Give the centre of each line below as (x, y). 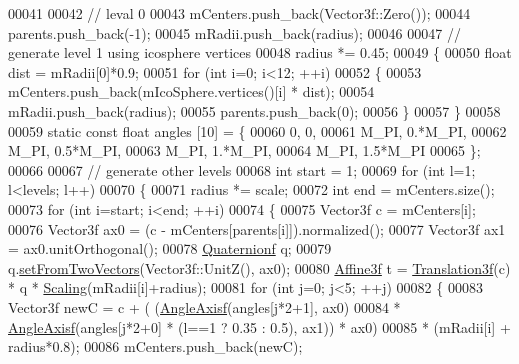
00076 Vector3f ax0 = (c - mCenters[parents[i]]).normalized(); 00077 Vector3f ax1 (257, 228)
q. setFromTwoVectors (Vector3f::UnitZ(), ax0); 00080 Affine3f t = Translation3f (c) (259, 267)
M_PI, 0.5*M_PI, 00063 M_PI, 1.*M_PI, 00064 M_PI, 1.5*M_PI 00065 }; (244, 150)
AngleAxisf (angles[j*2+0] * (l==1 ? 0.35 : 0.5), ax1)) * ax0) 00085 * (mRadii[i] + (259, 326)
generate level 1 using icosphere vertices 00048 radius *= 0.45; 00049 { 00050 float (260, 52)
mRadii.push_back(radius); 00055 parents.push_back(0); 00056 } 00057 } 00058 (254, 110)
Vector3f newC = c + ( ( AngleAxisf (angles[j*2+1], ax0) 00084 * (204, 306)
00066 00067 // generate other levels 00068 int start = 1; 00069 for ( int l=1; (242, 169)
